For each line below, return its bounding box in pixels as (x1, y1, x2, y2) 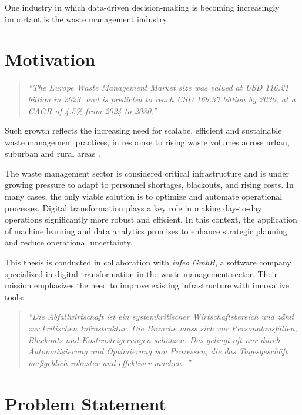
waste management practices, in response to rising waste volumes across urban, (5, 135, 290, 148)
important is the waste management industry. (5, 12, 169, 25)
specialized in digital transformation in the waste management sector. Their (5, 267, 278, 280)
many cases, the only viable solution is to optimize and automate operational (5, 190, 283, 202)
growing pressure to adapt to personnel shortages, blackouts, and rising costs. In (5, 178, 294, 191)
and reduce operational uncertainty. (5, 236, 133, 248)
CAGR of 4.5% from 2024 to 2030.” (28, 104, 157, 117)
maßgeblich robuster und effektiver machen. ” (28, 356, 191, 368)
